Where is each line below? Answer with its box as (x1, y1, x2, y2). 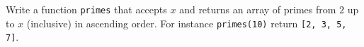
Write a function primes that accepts (6, 2, 167, 16)
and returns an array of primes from (179, 2, 336, 16)
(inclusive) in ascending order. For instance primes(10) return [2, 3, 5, (26, 15, 347, 30)
